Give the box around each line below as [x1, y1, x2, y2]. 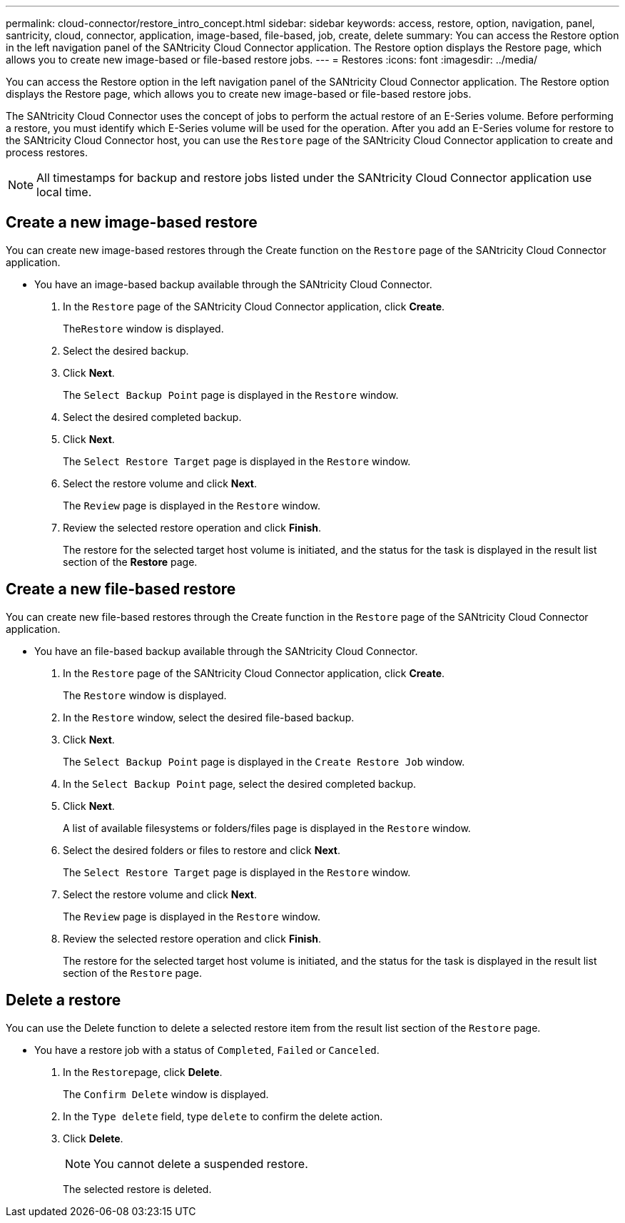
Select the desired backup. [63, 344, 189, 357]
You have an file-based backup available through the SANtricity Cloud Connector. [34, 644, 418, 657]
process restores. [6, 146, 88, 158]
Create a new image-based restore [6, 213, 258, 232]
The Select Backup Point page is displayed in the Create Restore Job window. [63, 755, 465, 768]
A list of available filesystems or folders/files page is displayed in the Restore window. [63, 821, 471, 834]
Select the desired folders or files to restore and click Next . [63, 843, 340, 856]
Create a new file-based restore [6, 580, 236, 599]
